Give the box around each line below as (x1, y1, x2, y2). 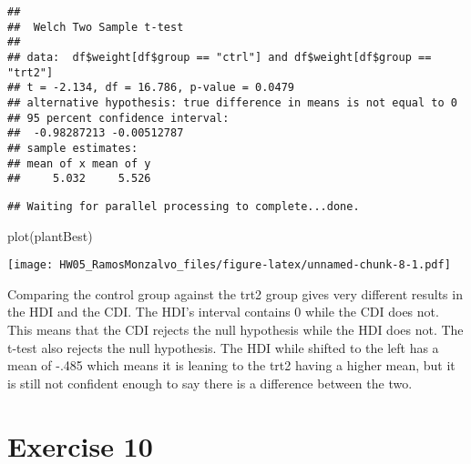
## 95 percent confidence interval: (7, 111, 230, 125)
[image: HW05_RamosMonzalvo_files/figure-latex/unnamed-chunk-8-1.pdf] (7, 258, 451, 272)
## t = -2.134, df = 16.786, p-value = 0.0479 (7, 81, 294, 95)
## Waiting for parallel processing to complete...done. (7, 199, 360, 213)
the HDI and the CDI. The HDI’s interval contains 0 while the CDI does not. (7, 302, 439, 321)
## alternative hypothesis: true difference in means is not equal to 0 (7, 96, 457, 109)
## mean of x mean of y (7, 156, 151, 170)
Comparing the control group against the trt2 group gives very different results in (7, 284, 463, 303)
